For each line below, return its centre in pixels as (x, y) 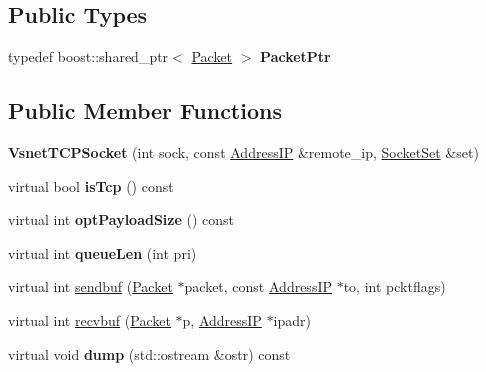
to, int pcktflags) (394, 286)
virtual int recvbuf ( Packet (89, 319)
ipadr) (292, 319)
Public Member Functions (145, 110)
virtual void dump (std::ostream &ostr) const (149, 353)
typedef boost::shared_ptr (88, 56)
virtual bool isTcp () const (91, 185)
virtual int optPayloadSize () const (121, 219)
